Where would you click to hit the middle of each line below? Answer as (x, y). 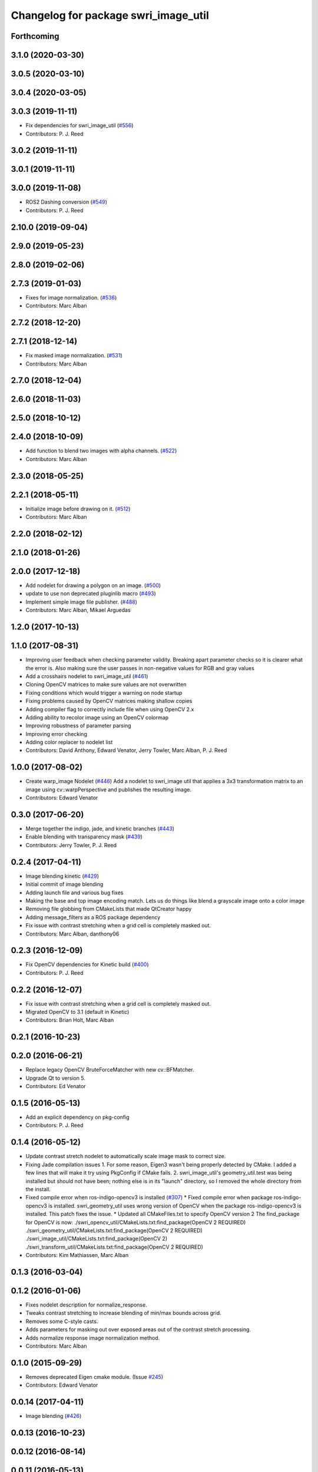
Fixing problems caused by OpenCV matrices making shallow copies (109, 701)
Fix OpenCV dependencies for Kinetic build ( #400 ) (87, 964)
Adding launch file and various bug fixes (74, 893)
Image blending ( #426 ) (54, 1416)
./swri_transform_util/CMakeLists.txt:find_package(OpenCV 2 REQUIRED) (114, 1247)
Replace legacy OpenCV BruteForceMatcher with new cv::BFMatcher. (110, 1070)
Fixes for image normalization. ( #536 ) (71, 297)
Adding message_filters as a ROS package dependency (93, 917)
